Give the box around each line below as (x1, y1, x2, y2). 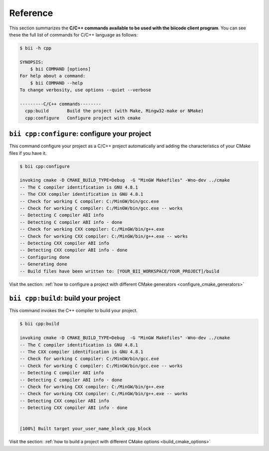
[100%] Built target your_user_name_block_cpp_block (19, 426, 151, 432)
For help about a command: (19, 73, 86, 79)
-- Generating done (19, 261, 67, 267)
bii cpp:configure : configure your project (9, 130, 151, 138)
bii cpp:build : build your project (9, 294, 121, 303)
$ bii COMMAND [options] (30, 66, 91, 72)
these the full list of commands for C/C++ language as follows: (9, 31, 138, 37)
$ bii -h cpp (19, 45, 52, 51)
